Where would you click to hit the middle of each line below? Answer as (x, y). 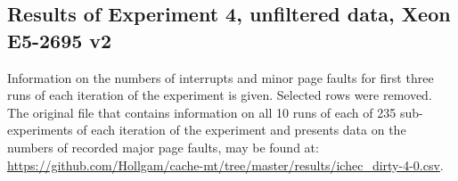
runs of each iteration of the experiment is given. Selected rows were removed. (220, 95)
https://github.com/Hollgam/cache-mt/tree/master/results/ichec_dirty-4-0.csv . (225, 165)
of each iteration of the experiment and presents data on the (241, 130)
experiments (40, 130)
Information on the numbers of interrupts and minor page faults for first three (221, 77)
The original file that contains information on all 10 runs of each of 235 (202, 112)
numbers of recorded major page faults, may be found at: (163, 147)
